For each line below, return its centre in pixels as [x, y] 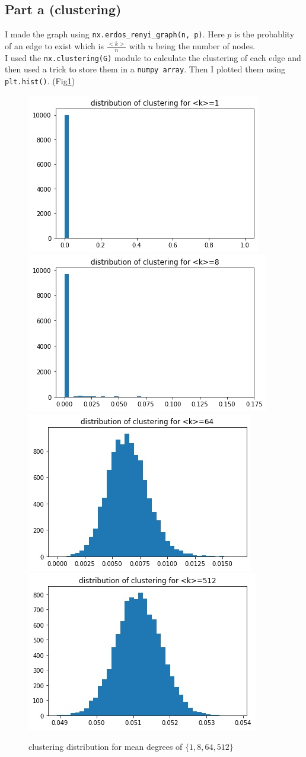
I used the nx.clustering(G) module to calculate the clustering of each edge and [153, 57]
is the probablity [264, 34]
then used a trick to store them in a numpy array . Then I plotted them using [145, 69]
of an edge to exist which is [54, 45]
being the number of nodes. [205, 45]
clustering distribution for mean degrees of [106, 747]
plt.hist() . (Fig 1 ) [40, 81]
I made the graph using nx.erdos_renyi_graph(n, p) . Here [115, 34]
